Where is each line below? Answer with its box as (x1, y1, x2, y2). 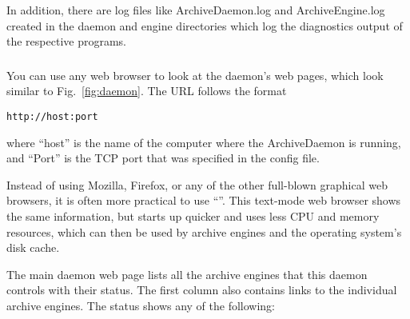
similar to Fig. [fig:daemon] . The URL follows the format (6, 82, 287, 99)
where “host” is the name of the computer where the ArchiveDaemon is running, (6, 134, 401, 150)
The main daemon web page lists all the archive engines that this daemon (6, 265, 368, 282)
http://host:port (6, 110, 98, 122)
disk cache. (6, 239, 60, 256)
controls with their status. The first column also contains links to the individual (6, 281, 397, 298)
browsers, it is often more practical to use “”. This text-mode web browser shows (6, 192, 401, 209)
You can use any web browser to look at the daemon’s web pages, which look (6, 66, 384, 83)
